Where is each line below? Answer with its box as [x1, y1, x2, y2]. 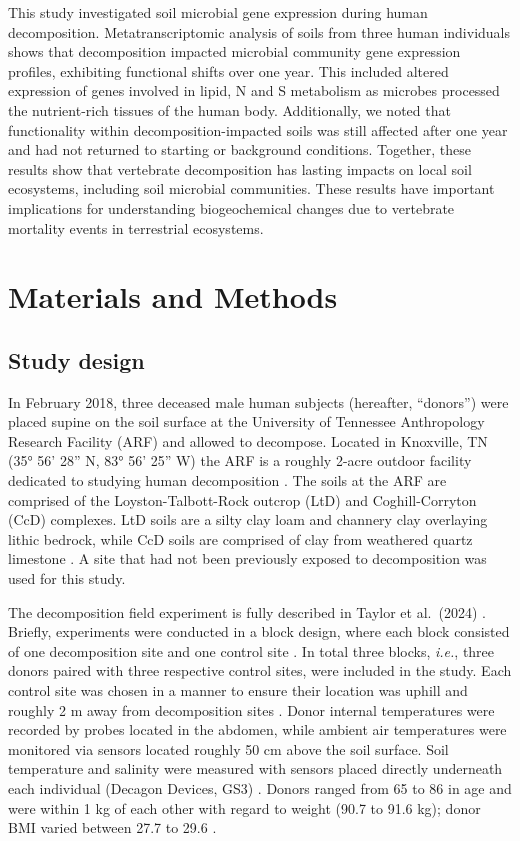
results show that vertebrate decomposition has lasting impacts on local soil [8, 158, 472, 179]
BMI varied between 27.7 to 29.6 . [8, 817, 217, 838]
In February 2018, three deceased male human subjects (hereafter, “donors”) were [8, 391, 509, 412]
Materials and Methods [8, 276, 338, 317]
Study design [8, 344, 145, 375]
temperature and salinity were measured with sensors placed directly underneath [8, 758, 503, 779]
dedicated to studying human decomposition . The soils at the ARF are [8, 470, 447, 491]
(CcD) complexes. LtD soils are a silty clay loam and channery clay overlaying [8, 509, 488, 530]
